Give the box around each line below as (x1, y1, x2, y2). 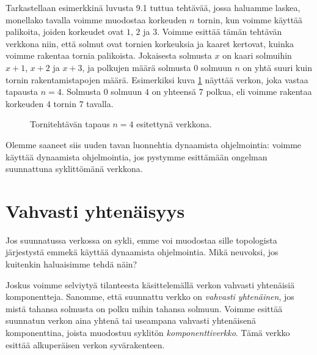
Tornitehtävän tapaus (30, 118, 110, 130)
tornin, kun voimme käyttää (197, 13, 303, 26)
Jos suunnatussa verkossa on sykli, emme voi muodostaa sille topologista (5, 233, 277, 246)
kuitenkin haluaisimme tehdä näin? (5, 258, 137, 271)
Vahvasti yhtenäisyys (5, 198, 185, 223)
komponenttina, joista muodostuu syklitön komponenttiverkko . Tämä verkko (5, 326, 290, 338)
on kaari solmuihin (222, 49, 292, 62)
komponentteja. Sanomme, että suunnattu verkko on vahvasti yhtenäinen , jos (5, 290, 294, 303)
